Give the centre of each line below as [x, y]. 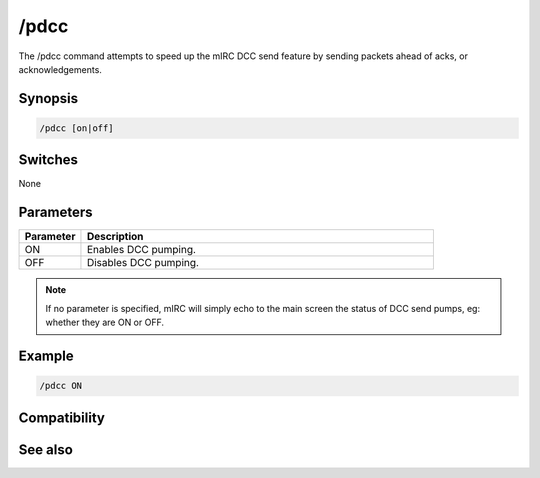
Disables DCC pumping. [143, 263]
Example [46, 355]
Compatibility [61, 417]
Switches [48, 160]
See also [46, 449]
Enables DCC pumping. [141, 250]
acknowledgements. [60, 69]
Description [115, 237]
